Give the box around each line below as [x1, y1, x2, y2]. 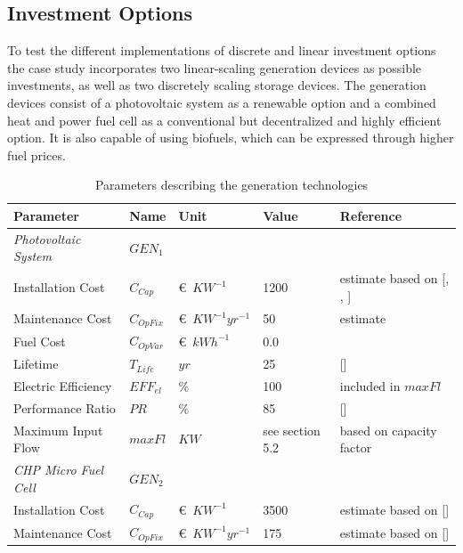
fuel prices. [7, 145, 66, 164]
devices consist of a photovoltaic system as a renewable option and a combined [7, 93, 436, 111]
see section [263, 420, 321, 439]
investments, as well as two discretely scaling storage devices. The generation [7, 76, 426, 94]
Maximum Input [13, 420, 103, 439]
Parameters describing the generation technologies [94, 175, 369, 194]
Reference [339, 206, 402, 224]
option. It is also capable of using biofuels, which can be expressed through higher [7, 128, 454, 147]
